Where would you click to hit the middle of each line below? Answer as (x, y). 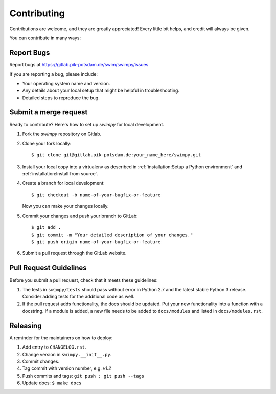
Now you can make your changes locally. (65, 206)
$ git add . (46, 228)
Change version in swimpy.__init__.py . (67, 354)
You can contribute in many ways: (45, 38)
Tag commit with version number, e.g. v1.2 (67, 368)
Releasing (26, 325)
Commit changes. (41, 361)
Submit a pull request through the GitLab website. (74, 253)
